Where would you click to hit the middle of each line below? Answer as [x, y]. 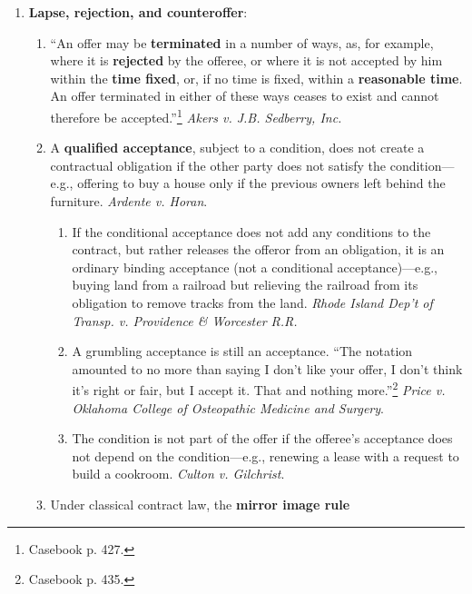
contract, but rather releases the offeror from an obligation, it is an [258, 249]
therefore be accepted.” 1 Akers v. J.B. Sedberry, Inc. [196, 115]
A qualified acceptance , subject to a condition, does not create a [237, 148]
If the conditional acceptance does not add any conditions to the [251, 231]
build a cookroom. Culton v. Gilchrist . [178, 474]
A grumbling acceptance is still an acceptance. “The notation [242, 351]
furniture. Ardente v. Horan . [129, 201]
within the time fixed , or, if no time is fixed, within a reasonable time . [256, 78]
